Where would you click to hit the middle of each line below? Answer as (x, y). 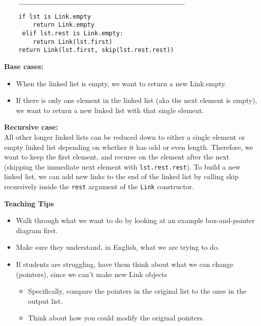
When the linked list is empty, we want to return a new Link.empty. (121, 83)
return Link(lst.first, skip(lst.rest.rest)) (96, 50)
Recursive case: (31, 127)
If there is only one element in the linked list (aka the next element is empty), (137, 100)
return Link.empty (64, 25)
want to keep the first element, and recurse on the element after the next (117, 157)
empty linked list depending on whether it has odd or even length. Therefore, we (129, 147)
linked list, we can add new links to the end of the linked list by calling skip (121, 176)
